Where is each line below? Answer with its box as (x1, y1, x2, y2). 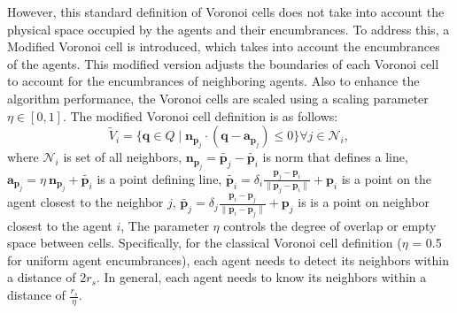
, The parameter (120, 216, 209, 234)
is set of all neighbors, (63, 148, 182, 166)
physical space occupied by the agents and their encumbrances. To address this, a (7, 19, 450, 38)
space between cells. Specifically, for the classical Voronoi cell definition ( (7, 233, 402, 252)
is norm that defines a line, (262, 148, 408, 166)
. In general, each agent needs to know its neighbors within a (96, 268, 427, 286)
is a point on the (341, 169, 432, 187)
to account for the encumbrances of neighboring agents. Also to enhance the (7, 72, 420, 90)
